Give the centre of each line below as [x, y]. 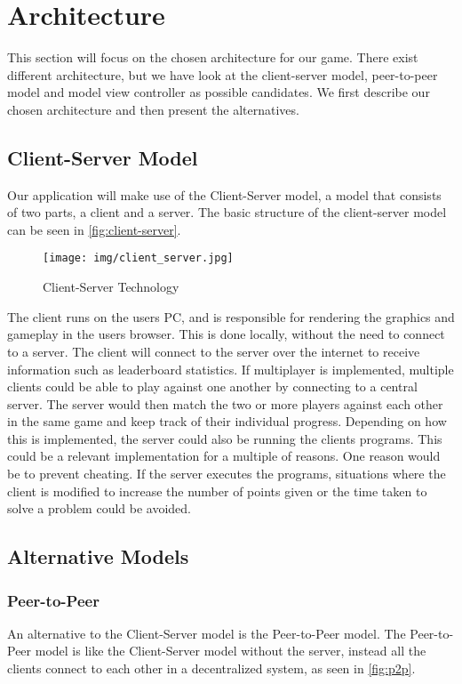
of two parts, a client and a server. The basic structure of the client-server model [227, 212]
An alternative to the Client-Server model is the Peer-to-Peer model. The [207, 633]
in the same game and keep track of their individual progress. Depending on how [227, 421]
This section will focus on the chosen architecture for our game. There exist [213, 57]
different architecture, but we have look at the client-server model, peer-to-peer [223, 74]
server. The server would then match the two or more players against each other [225, 403]
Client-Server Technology [111, 287]
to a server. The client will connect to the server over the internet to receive [214, 351]
